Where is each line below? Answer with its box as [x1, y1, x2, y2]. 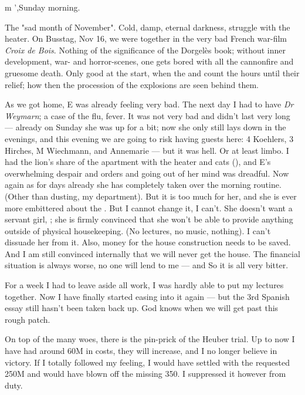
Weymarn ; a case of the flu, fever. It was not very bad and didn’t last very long [5, 109, 290, 121]
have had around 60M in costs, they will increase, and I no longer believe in [5, 345, 277, 357]
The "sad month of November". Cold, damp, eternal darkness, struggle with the [5, 21, 290, 33]
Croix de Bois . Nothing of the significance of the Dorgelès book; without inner [5, 43, 286, 56]
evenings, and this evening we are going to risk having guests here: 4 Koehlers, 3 [5, 132, 294, 144]
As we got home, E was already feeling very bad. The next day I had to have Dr [5, 98, 294, 110]
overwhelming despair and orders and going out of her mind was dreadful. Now [5, 167, 289, 179]
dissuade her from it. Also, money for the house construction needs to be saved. [5, 236, 291, 248]
